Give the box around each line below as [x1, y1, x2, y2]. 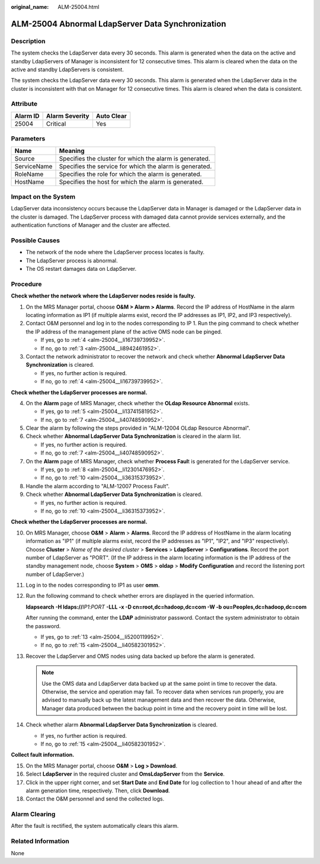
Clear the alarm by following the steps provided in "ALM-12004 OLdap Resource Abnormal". [25, 424, 251, 432]
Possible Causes [11, 236, 60, 244]
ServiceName [14, 162, 53, 170]
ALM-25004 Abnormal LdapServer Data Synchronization [11, 18, 226, 29]
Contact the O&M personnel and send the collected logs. [25, 795, 165, 802]
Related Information [11, 837, 69, 846]
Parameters [11, 135, 46, 143]
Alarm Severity [46, 111, 89, 120]
